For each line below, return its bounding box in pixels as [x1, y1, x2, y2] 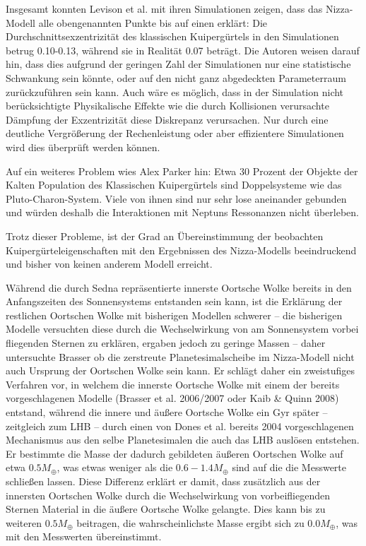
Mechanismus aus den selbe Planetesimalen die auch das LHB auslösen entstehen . [6, 432, 360, 447]
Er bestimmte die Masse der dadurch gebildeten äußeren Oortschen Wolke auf [6, 446, 343, 461]
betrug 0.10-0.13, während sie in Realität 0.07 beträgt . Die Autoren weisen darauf [6, 42, 360, 57]
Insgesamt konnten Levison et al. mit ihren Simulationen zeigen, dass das [6, 1, 323, 16]
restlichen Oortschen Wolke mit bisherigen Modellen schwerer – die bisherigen [6, 307, 343, 322]
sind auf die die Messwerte [232, 460, 347, 475]
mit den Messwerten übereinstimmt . [6, 529, 162, 544]
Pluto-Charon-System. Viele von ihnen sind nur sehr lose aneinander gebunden [6, 191, 347, 206]
